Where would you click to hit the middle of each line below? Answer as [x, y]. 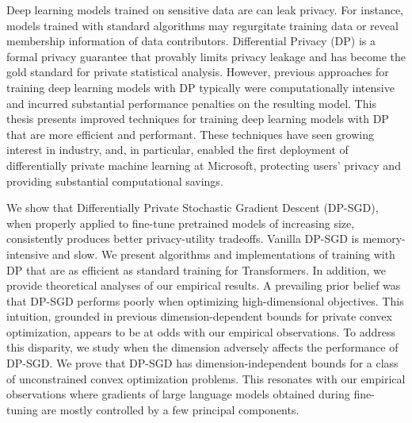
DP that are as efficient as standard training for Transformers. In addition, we [196, 269]
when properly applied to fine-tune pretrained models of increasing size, [181, 223]
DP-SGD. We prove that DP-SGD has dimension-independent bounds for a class [202, 363]
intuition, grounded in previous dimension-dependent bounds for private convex [199, 316]
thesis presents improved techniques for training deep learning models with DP [198, 119]
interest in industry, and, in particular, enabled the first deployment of [177, 150]
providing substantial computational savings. [115, 181]
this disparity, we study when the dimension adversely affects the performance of [202, 347]
